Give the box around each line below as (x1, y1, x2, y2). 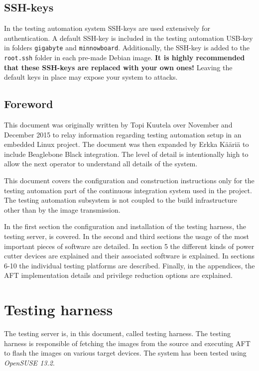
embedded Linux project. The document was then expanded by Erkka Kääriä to (4, 139, 249, 149)
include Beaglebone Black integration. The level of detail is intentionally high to (4, 148, 249, 159)
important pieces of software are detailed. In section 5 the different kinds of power (4, 241, 255, 251)
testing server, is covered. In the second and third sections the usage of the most (4, 231, 249, 242)
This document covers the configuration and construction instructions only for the (4, 175, 255, 186)
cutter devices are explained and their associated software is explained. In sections (4, 250, 255, 261)
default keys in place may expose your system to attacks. (4, 72, 178, 82)
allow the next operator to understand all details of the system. (4, 158, 198, 169)
